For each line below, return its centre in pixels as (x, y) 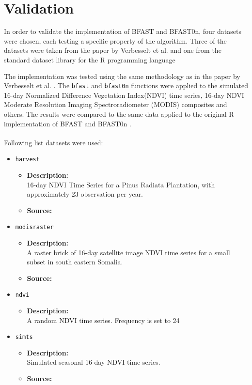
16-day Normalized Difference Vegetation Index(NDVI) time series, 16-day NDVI (124, 95)
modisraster (34, 227)
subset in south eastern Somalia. (75, 262)
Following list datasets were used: (54, 142)
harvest (27, 160)
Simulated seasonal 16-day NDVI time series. (94, 362)
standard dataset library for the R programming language (90, 59)
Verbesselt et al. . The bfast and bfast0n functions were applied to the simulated (126, 85)
